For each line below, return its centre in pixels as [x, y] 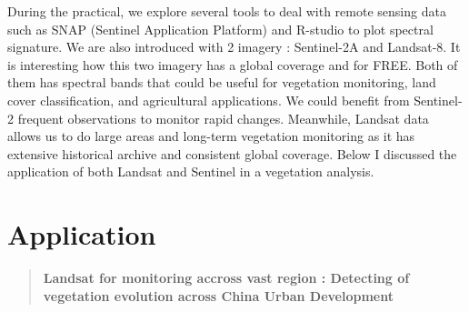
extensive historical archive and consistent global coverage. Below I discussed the [232, 153]
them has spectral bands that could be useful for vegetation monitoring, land [222, 82]
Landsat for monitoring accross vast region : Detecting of [226, 278]
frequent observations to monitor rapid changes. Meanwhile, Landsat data [223, 118]
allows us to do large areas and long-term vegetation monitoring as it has [211, 136]
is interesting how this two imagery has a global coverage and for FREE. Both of [233, 64]
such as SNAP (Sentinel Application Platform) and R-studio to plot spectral [220, 29]
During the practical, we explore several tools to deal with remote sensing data [227, 11]
